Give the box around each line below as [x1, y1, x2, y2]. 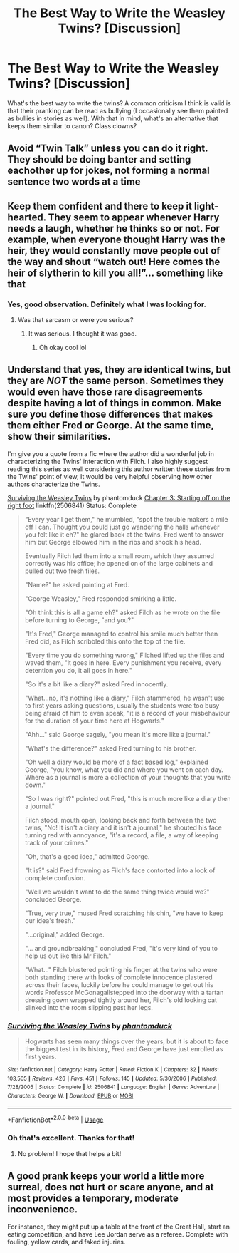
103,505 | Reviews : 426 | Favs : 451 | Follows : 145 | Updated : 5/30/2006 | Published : [7, 1075, 217, 1082]
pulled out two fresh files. [24, 567, 100, 575]
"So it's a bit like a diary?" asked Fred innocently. [24, 679, 169, 689]
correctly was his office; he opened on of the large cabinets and [24, 559, 213, 567]
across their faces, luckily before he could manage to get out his [24, 980, 213, 989]
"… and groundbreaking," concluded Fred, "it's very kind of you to [24, 944, 218, 952]
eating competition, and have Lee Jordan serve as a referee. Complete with [7, 1229, 228, 1238]
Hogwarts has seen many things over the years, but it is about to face [24, 1037, 229, 1046]
